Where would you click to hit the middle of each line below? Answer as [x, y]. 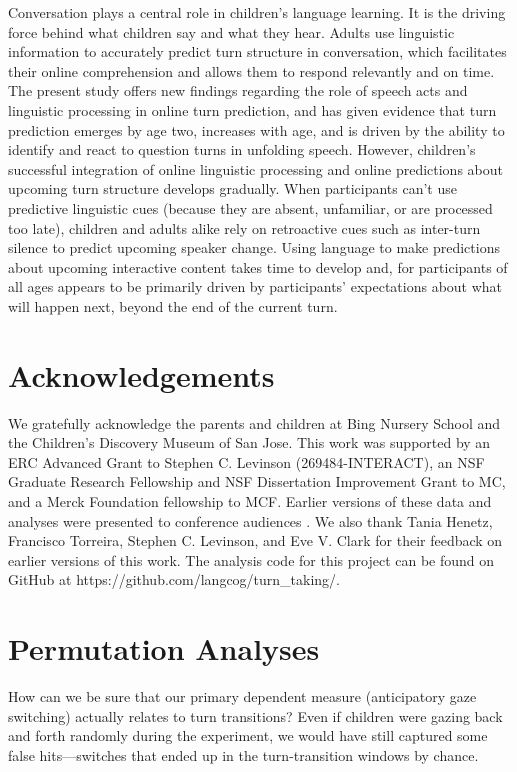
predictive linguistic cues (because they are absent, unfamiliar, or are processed [250, 207]
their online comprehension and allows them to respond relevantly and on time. [251, 70]
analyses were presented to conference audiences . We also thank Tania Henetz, [250, 520]
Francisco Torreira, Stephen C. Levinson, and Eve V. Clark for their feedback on [255, 540]
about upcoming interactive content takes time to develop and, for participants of [258, 266]
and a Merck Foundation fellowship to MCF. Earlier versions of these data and [250, 501]
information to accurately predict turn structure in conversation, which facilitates [257, 51]
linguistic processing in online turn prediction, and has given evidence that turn [252, 109]
